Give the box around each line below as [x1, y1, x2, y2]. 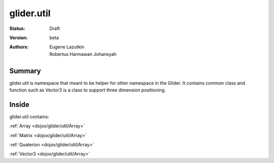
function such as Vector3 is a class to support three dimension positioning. [9, 87, 166, 93]
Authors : [9, 44, 29, 50]
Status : [9, 25, 25, 31]
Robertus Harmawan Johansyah [49, 51, 117, 57]
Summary [9, 67, 41, 75]
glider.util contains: [9, 113, 49, 119]
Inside [9, 100, 30, 109]
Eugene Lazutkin [49, 44, 85, 50]
